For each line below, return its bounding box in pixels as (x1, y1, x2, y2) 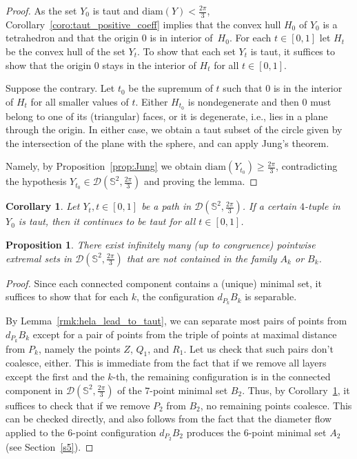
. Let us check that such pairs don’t (183, 341, 334, 355)
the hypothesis (6, 174, 67, 188)
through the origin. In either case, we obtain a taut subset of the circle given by (6, 122, 343, 137)
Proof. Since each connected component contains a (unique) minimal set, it (6, 275, 322, 290)
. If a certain (242, 199, 297, 213)
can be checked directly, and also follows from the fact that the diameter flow (6, 411, 332, 426)
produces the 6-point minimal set (186, 424, 327, 439)
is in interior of (150, 30, 213, 45)
